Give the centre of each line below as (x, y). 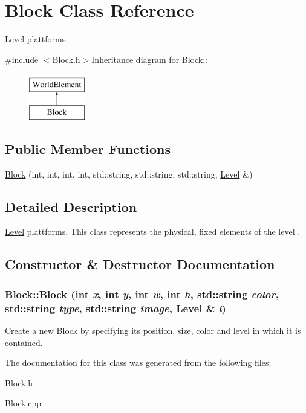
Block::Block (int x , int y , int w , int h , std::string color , (142, 294)
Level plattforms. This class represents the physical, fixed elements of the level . (153, 232)
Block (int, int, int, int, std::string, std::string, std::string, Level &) (129, 174)
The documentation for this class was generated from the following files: (138, 363)
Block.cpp (23, 403)
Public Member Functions (88, 148)
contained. (24, 342)
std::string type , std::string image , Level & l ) (116, 308)
